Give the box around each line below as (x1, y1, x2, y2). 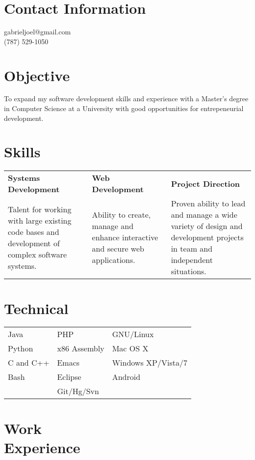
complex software (8, 248, 67, 260)
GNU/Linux (112, 328, 154, 340)
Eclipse (57, 371, 81, 383)
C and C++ (8, 357, 50, 369)
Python (8, 343, 33, 354)
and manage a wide (171, 209, 237, 221)
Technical (4, 298, 69, 318)
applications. (92, 254, 135, 266)
